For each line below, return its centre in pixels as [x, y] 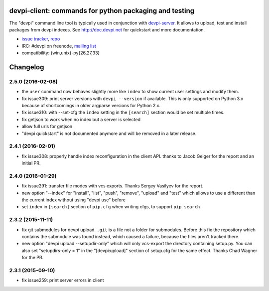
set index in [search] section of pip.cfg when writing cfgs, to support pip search [111, 207]
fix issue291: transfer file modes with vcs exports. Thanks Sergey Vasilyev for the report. [113, 186]
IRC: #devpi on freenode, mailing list [59, 46]
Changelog [27, 67]
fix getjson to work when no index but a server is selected [81, 119]
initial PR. [31, 163]
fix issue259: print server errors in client [63, 280]
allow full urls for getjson [47, 127]
